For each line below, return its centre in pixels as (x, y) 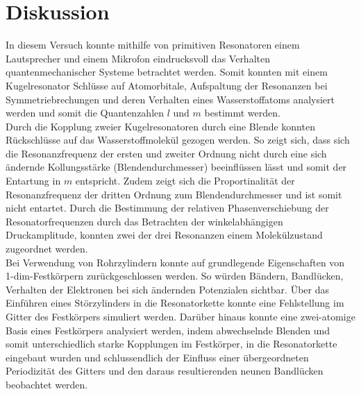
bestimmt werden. (242, 113)
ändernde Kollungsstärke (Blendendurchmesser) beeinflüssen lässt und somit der (176, 167)
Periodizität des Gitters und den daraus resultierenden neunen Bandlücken (165, 371)
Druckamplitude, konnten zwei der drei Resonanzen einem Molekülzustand (164, 235)
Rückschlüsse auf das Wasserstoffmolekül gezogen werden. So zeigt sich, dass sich (178, 140)
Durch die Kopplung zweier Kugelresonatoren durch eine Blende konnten (160, 126)
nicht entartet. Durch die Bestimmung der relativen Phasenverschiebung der (167, 208)
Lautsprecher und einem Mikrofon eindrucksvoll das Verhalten (138, 58)
